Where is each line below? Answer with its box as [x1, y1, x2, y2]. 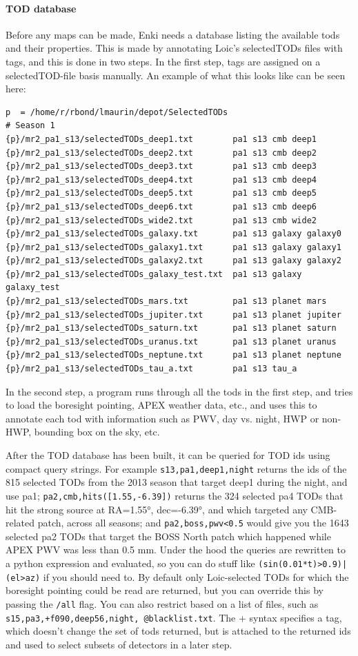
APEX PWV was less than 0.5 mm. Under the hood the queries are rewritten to [6, 542, 346, 557]
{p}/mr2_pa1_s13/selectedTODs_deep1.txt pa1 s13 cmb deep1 [6, 134, 317, 144]
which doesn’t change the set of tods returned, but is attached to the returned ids [6, 624, 351, 638]
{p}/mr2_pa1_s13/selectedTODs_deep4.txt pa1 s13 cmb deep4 [6, 174, 317, 185]
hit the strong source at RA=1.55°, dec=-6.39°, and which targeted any [6, 502, 308, 516]
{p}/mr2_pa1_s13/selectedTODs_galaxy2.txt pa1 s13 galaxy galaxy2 [6, 256, 341, 266]
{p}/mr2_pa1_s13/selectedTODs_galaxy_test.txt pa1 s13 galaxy [6, 269, 302, 279]
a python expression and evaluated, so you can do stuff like [6, 555, 255, 570]
